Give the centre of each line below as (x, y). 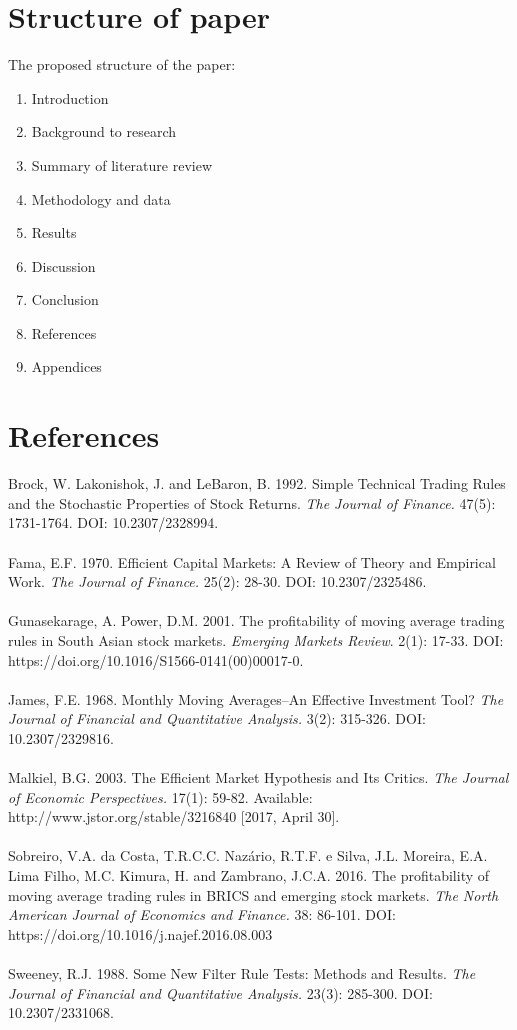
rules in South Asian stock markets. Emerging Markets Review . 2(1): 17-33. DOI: (256, 639)
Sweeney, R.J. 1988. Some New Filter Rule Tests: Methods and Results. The (242, 973)
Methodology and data (101, 198)
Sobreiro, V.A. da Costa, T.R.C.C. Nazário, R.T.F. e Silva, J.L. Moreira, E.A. (248, 855)
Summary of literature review (122, 164)
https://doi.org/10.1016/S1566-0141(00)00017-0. (156, 659)
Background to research (104, 131)
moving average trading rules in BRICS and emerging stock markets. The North (253, 894)
